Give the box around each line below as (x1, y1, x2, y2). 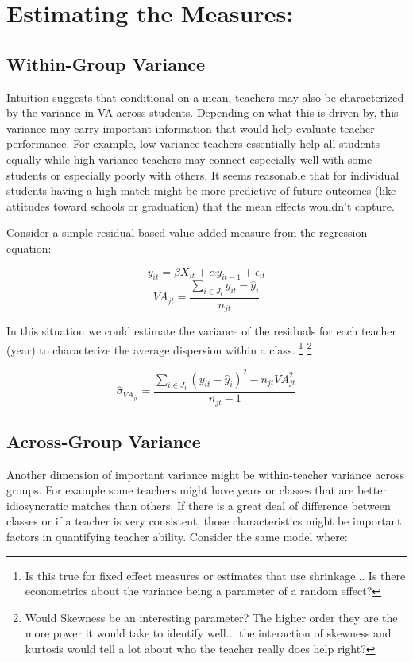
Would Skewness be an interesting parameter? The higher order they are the (25, 609, 398, 625)
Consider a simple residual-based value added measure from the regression (6, 224, 368, 241)
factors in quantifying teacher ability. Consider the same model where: (6, 528, 348, 545)
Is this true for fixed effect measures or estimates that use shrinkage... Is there (25, 567, 406, 583)
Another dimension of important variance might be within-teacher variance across (6, 466, 404, 482)
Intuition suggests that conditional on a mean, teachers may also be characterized (6, 88, 404, 105)
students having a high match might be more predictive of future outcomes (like (6, 182, 396, 199)
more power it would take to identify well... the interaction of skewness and (25, 625, 392, 641)
